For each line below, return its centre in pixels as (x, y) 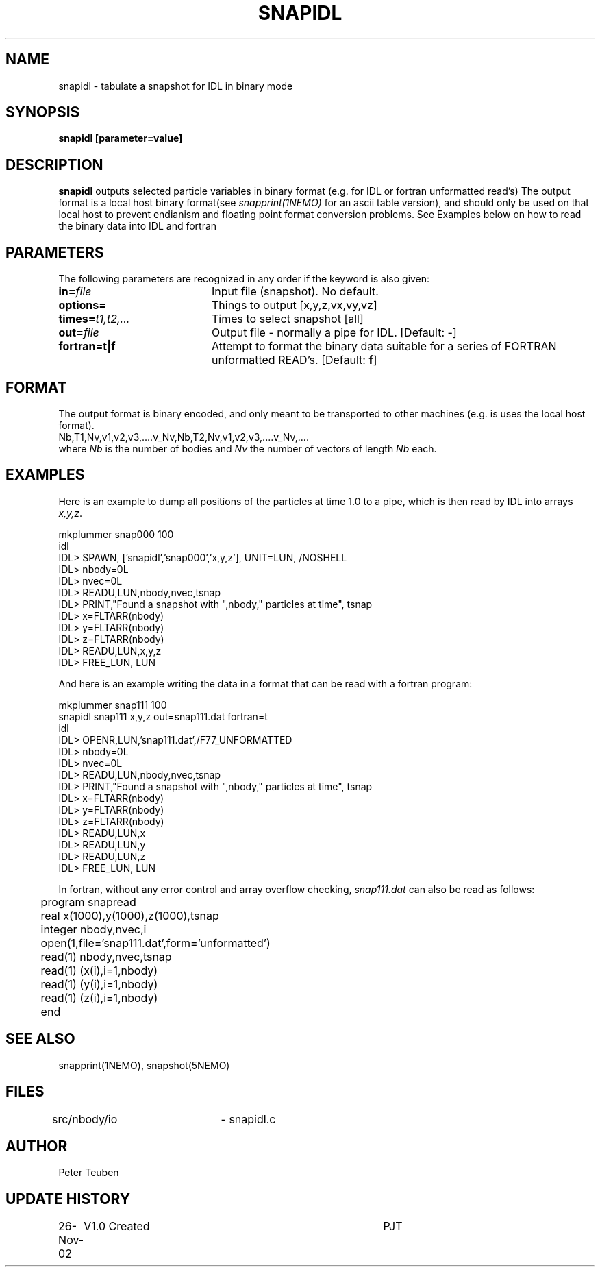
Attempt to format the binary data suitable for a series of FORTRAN (384, 346)
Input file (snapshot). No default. (295, 292)
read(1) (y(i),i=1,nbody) (99, 984)
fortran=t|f (87, 346)
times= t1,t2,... (94, 319)
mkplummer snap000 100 (116, 534)
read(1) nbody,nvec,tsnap (106, 956)
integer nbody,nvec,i (93, 929)
